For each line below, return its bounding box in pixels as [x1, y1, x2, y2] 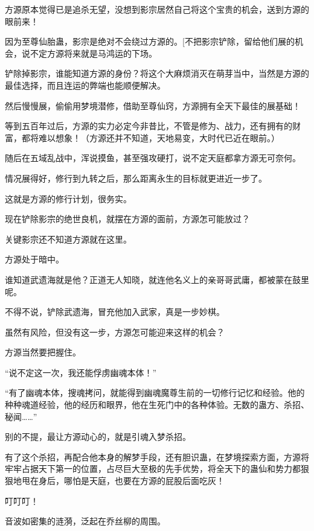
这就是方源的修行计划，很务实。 [5, 192, 132, 205]
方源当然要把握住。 [5, 346, 81, 358]
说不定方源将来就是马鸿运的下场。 [21, 46, 157, 59]
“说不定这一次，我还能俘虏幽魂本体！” [5, 366, 157, 378]
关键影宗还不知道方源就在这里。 [5, 232, 132, 245]
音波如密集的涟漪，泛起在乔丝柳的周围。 [5, 515, 165, 527]
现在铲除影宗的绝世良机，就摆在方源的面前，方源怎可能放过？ [5, 212, 250, 225]
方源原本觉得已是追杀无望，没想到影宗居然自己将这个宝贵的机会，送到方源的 [5, 3, 309, 15]
